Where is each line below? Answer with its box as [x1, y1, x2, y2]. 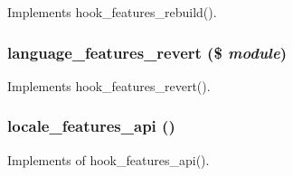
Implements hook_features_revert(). [7, 76, 211, 95]
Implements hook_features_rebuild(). [7, 3, 217, 21]
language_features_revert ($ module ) [7, 41, 287, 63]
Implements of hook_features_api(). [7, 150, 210, 169]
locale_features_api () [7, 115, 175, 137]
